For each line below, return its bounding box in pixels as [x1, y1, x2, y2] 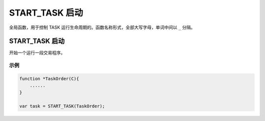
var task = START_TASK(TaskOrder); [19, 103, 105, 109]
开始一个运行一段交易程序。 [9, 50, 65, 56]
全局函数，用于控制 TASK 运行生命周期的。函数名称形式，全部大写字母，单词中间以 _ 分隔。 [9, 24, 196, 30]
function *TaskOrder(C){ [19, 76, 79, 81]
